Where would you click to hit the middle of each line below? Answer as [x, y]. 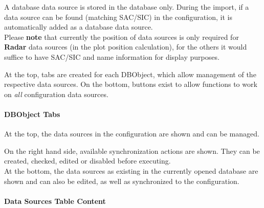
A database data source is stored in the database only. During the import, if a [127, 7]
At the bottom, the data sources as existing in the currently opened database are [131, 170]
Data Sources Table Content [55, 201]
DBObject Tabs [32, 114]
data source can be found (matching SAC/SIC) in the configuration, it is [118, 17]
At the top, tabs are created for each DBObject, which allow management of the [130, 74]
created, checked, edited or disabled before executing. [87, 161]
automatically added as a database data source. [79, 27]
